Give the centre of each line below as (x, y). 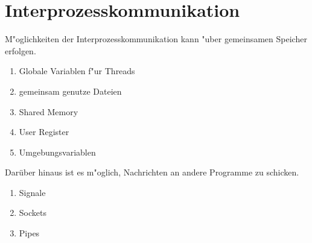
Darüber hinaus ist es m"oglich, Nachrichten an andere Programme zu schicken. (152, 172)
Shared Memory (49, 111)
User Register (44, 132)
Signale (32, 192)
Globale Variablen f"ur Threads (77, 71)
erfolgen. (21, 50)
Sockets (33, 213)
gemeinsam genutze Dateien (70, 91)
